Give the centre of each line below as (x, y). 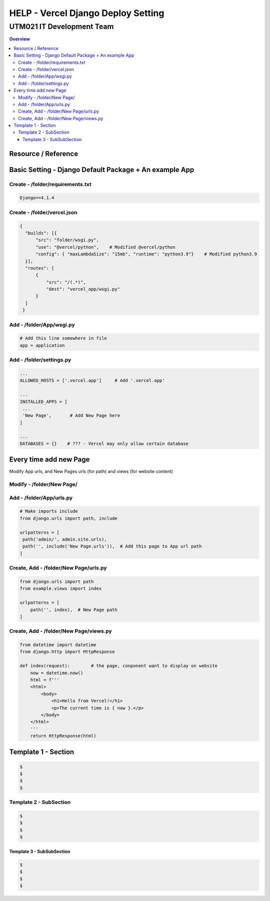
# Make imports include (49, 511)
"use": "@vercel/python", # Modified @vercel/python (105, 247)
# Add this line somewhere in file (63, 338)
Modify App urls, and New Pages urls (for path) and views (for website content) (91, 472)
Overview (19, 39)
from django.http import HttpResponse (67, 652)
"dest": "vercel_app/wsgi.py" (83, 289)
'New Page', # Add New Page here (71, 416)
